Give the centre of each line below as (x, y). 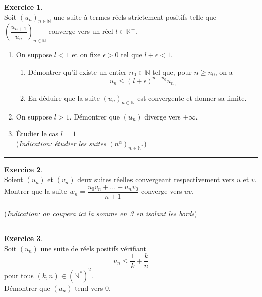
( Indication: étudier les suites (61, 143)
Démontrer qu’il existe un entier (77, 71)
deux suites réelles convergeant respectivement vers (156, 179)
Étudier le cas (37, 133)
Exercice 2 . (23, 169)
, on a (224, 71)
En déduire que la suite (64, 98)
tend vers (89, 288)
